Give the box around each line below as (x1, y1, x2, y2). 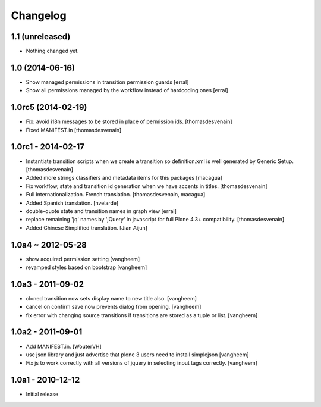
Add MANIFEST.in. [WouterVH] (26, 343, 102, 350)
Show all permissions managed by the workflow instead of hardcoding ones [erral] (26, 87, 228, 94)
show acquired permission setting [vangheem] (26, 255, 140, 262)
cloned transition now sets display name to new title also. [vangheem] (26, 295, 197, 302)
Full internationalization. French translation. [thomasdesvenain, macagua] (26, 191, 206, 198)
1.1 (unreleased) (11, 32, 71, 42)
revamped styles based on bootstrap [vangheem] (26, 264, 147, 271)
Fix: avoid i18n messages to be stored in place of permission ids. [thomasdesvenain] (26, 118, 232, 125)
